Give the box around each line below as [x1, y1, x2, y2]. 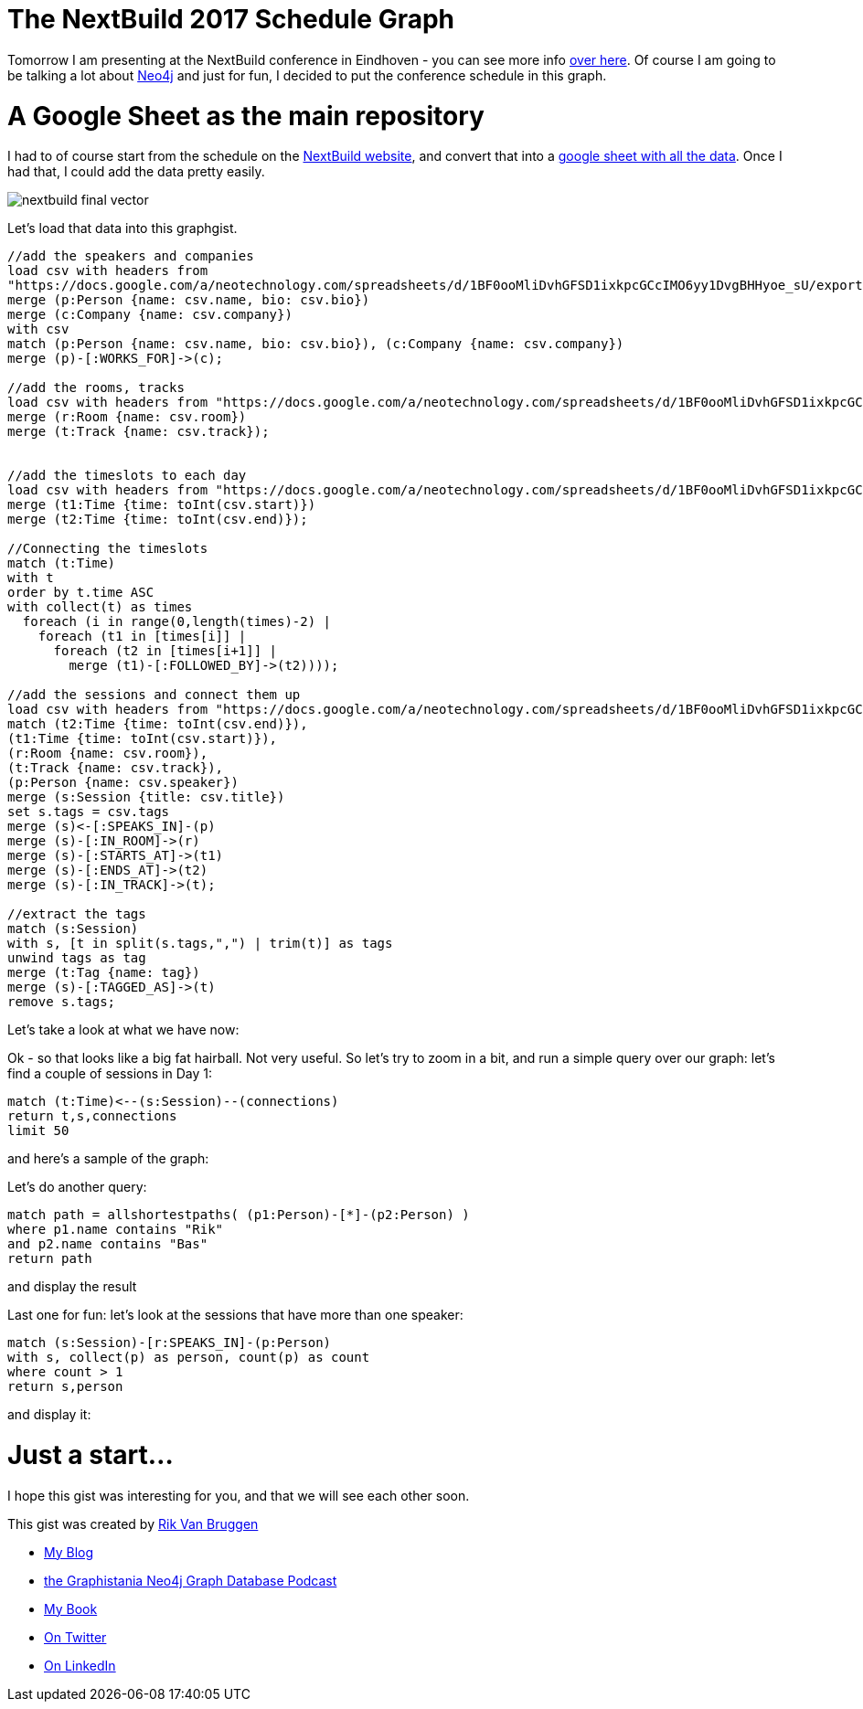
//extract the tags [7, 907, 146, 922]
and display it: [7, 1406, 91, 1423]
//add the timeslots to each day [7, 468, 247, 483]
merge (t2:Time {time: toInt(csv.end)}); [7, 512, 308, 527]
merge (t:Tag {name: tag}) [7, 965, 200, 981]
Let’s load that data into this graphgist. [7, 220, 238, 237]
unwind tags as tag [7, 950, 146, 966]
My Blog [44, 1544, 94, 1560]
